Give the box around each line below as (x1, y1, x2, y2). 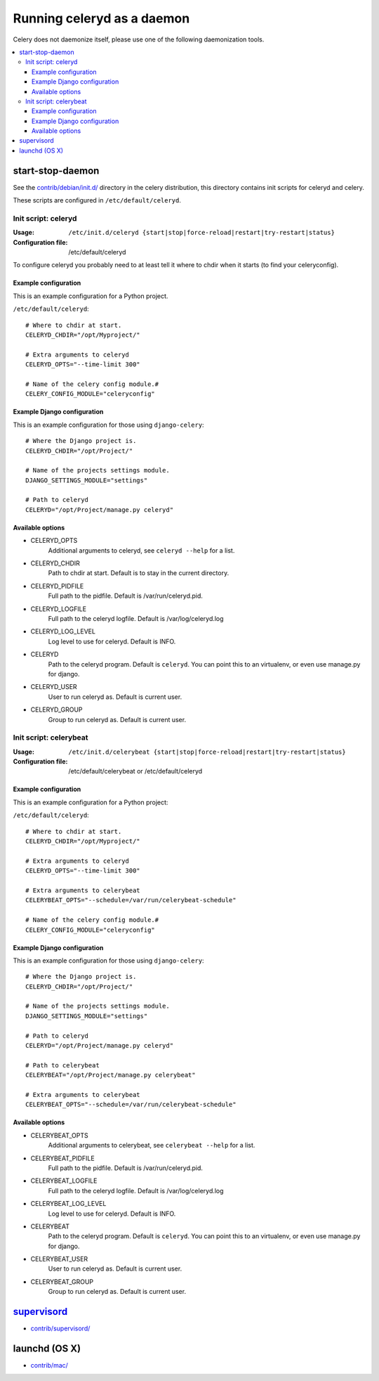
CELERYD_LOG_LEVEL (30, 627, 96, 636)
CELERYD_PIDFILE (30, 582, 84, 590)
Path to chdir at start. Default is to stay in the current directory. (48, 569, 230, 577)
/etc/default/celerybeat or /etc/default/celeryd (68, 767, 203, 776)
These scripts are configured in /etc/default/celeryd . (13, 196, 182, 205)
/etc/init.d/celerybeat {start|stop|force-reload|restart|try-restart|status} (68, 747, 347, 756)
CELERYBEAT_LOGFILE (30, 1176, 98, 1185)
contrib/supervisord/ (30, 1324, 91, 1332)
